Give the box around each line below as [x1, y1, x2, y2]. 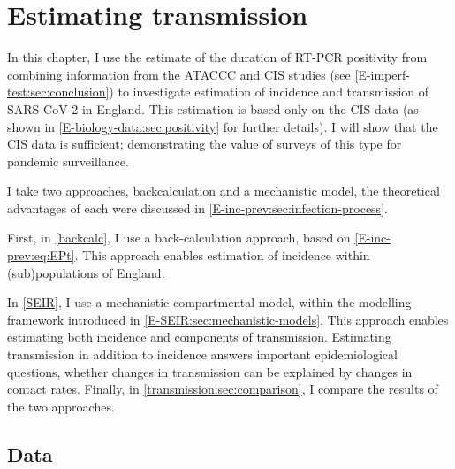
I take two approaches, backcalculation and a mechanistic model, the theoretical [7, 181, 440, 200]
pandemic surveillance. [7, 151, 129, 170]
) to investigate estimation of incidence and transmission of [109, 82, 429, 101]
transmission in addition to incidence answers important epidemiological [7, 345, 398, 364]
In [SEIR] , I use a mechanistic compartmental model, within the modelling [7, 293, 412, 311]
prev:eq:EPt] [7, 246, 75, 265]
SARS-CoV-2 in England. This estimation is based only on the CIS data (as [7, 99, 419, 118]
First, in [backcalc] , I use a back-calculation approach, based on [7, 228, 351, 247]
